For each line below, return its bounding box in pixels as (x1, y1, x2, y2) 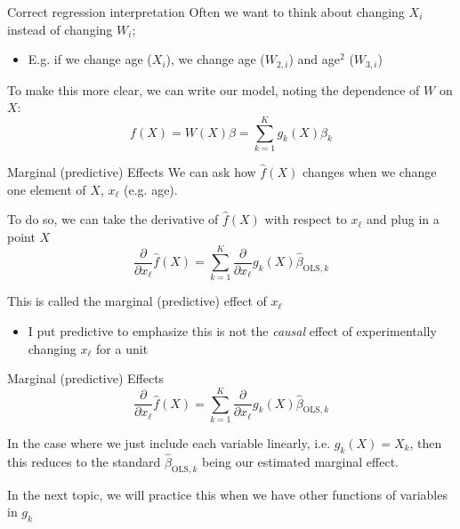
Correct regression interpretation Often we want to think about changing (7, 3, 405, 20)
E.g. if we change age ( (28, 50, 152, 68)
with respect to (264, 210, 347, 228)
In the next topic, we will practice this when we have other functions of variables (7, 485, 448, 503)
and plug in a (367, 210, 440, 228)
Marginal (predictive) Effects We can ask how (7, 162, 256, 180)
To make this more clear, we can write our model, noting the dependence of (7, 80, 420, 99)
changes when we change (302, 162, 437, 180)
